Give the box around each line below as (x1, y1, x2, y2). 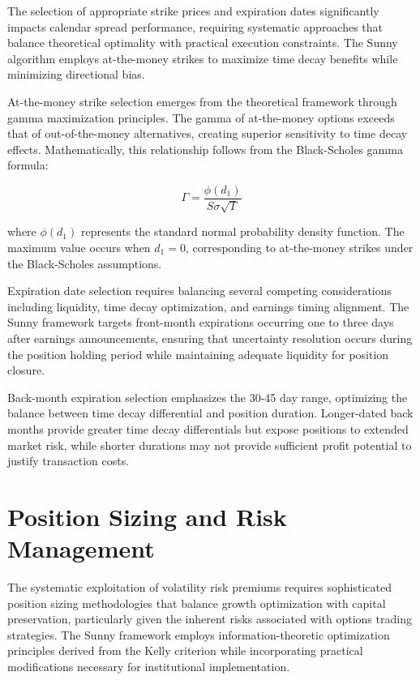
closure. (7, 361, 45, 378)
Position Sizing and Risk (7, 499, 287, 532)
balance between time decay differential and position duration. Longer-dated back (7, 404, 414, 421)
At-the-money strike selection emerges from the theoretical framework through (7, 92, 397, 109)
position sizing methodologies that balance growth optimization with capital (7, 594, 386, 611)
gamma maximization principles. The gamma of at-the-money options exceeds (7, 109, 395, 126)
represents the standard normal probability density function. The (80, 223, 405, 240)
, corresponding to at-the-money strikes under (185, 238, 414, 255)
